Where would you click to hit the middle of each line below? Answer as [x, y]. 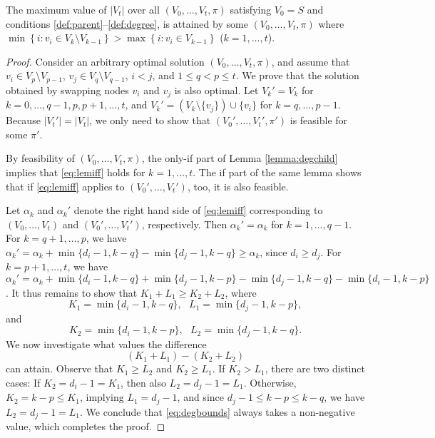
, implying [102, 397]
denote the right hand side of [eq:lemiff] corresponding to [198, 210]
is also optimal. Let [216, 90]
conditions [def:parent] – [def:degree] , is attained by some [127, 23]
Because [23, 120]
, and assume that [311, 61]
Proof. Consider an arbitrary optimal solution [105, 61]
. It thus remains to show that [72, 292]
